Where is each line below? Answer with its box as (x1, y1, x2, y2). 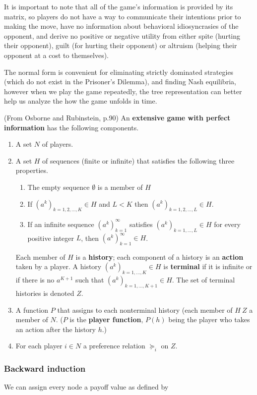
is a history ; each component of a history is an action (75, 251, 244, 262)
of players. (42, 139, 73, 149)
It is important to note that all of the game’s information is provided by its (4, 1, 233, 11)
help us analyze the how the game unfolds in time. (4, 96, 157, 106)
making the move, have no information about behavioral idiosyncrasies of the (4, 21, 239, 31)
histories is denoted (15, 288, 74, 298)
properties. (15, 165, 48, 175)
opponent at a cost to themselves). (4, 50, 109, 60)
